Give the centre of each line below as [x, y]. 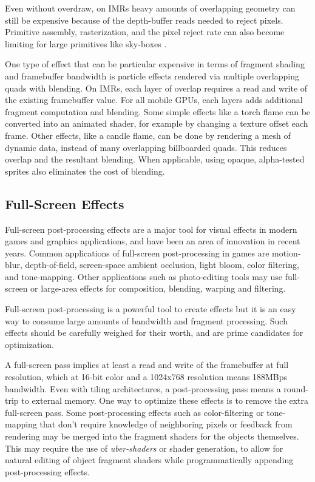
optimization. [29, 344]
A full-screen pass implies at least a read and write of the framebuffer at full [147, 365]
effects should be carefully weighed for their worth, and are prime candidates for [154, 333]
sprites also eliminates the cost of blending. [85, 171]
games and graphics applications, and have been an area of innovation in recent [153, 241]
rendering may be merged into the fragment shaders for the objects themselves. [152, 436]
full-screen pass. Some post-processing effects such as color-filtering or [134, 412]
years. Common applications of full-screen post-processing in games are [137, 253]
